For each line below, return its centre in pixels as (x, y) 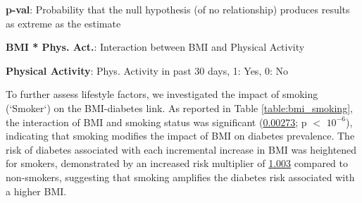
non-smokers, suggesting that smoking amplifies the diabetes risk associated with (180, 177)
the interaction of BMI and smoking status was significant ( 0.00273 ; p (156, 122)
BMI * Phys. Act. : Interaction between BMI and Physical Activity (155, 47)
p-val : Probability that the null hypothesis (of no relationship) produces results (178, 9)
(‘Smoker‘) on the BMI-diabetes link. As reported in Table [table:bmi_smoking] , (179, 107)
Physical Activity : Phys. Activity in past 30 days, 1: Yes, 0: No (147, 70)
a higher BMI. (36, 191)
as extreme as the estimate (63, 23)
